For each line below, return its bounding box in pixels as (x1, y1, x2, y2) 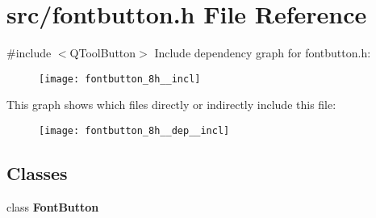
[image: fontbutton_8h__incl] (39, 73, 201, 85)
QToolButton (69, 44, 136, 61)
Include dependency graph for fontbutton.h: (154, 44, 371, 61)
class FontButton (6, 198, 99, 215)
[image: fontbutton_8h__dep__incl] (39, 124, 230, 136)
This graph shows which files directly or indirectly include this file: (6, 96, 336, 113)
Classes (6, 161, 68, 186)
